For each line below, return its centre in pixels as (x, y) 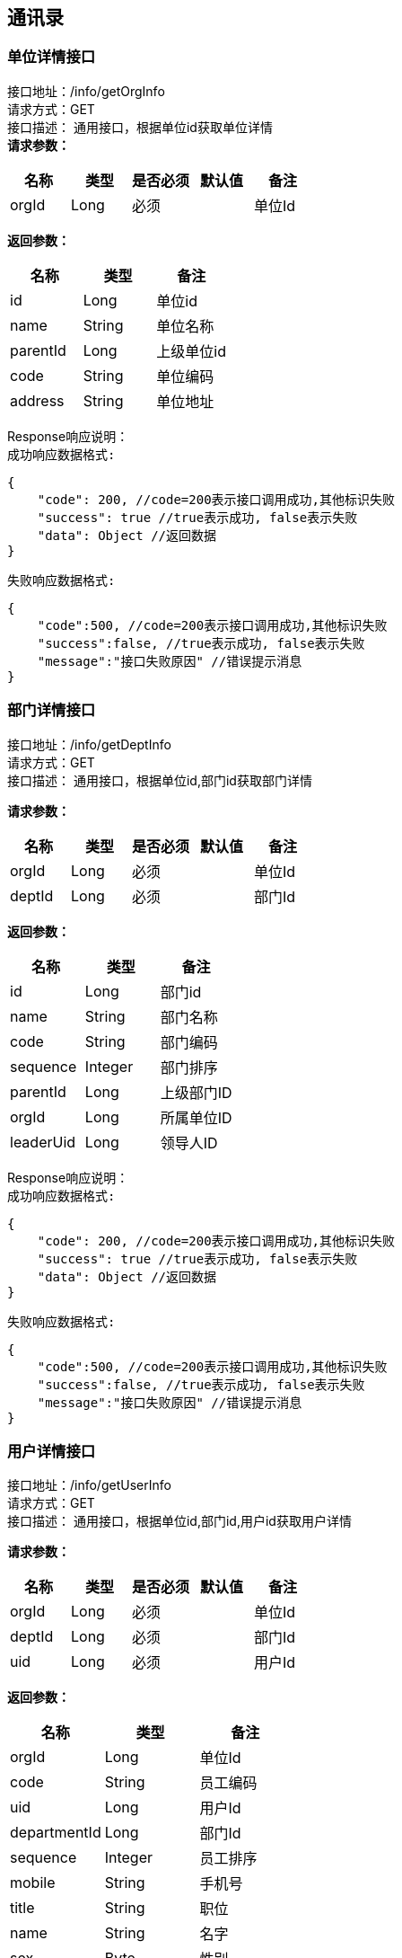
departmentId (56, 1833)
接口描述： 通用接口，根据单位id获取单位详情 (140, 127)
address (37, 400)
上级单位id (192, 351)
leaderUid (43, 1142)
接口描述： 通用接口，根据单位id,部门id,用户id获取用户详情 (179, 1521)
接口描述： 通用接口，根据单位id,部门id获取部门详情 (160, 780)
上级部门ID (196, 1092)
